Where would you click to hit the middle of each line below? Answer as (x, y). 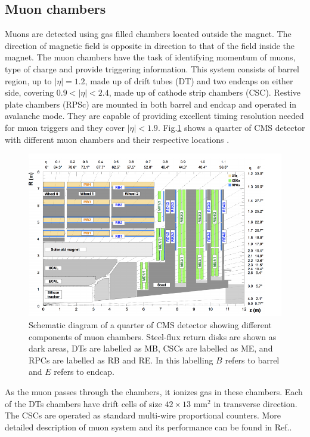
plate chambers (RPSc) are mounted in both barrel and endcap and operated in (151, 104)
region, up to (28, 80)
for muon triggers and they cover (65, 127)
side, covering (30, 92)
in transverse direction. (255, 403)
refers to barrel (252, 360)
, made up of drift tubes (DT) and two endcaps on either (189, 80)
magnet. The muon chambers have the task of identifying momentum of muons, (150, 57)
